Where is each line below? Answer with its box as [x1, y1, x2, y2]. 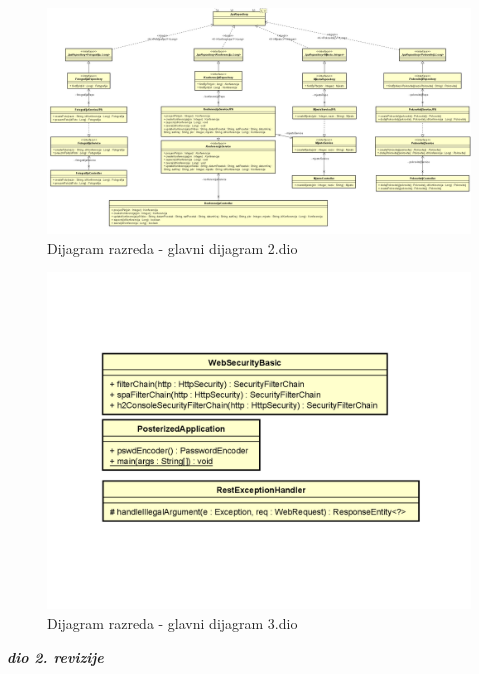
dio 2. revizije [7, 646, 104, 667]
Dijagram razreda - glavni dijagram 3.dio [47, 612, 298, 633]
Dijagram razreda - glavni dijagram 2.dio [47, 237, 298, 258]
